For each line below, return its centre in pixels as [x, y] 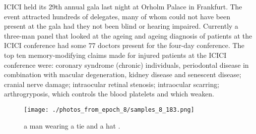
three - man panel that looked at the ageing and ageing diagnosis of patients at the [128, 35]
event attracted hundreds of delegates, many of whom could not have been [117, 16]
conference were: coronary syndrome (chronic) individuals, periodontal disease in [127, 65]
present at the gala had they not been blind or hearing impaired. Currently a [121, 26]
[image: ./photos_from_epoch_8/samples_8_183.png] [109, 110]
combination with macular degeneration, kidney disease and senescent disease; [123, 74]
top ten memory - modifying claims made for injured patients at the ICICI [115, 55]
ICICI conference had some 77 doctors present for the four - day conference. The [124, 45]
